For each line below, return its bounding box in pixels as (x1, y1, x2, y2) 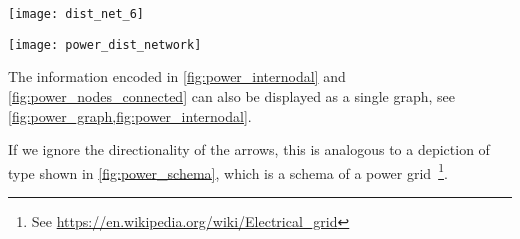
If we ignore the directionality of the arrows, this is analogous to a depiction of (8, 139, 490, 160)
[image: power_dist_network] (8, 37, 202, 52)
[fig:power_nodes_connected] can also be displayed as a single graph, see (8, 85, 455, 106)
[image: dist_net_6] (8, 7, 145, 21)
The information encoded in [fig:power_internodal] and (8, 66, 346, 87)
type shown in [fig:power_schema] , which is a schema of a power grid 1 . (8, 159, 448, 183)
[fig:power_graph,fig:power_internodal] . (8, 105, 252, 126)
